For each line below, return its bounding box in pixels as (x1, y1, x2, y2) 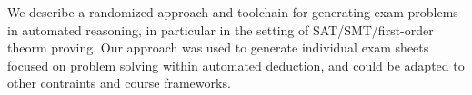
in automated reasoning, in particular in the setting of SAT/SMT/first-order (7, 20, 434, 39)
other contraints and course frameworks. (7, 73, 231, 92)
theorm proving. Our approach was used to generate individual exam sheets (7, 38, 429, 57)
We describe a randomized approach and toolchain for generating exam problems (7, 3, 458, 21)
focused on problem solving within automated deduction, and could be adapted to (7, 55, 465, 74)
